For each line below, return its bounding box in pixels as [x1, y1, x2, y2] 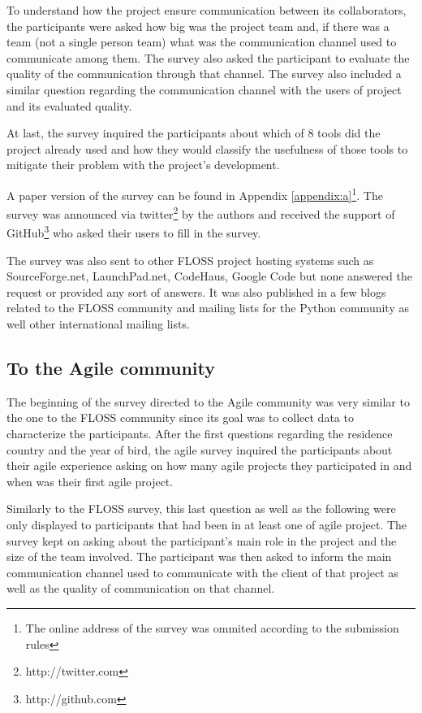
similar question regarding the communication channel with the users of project [6, 80, 402, 98]
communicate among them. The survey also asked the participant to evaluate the [6, 49, 410, 66]
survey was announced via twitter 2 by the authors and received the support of [6, 203, 395, 222]
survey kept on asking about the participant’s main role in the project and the [6, 532, 397, 549]
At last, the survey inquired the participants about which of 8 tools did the [6, 124, 381, 141]
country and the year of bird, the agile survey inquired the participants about [6, 441, 393, 458]
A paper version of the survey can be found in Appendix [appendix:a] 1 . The [6, 184, 383, 203]
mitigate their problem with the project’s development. [6, 156, 280, 173]
